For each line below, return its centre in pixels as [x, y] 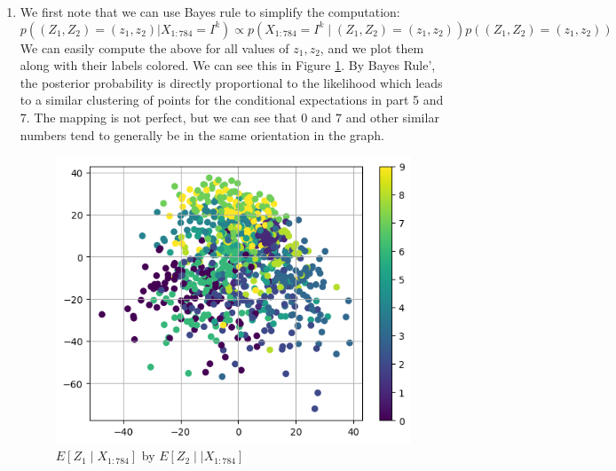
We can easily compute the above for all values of [154, 47]
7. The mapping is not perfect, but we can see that [158, 117]
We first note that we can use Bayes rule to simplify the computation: [210, 12]
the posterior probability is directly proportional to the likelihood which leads [231, 82]
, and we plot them [372, 47]
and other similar [392, 117]
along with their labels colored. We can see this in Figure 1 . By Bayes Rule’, [228, 65]
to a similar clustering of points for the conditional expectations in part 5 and [232, 100]
